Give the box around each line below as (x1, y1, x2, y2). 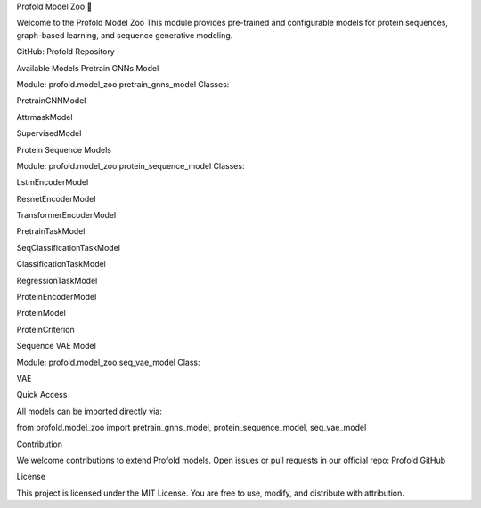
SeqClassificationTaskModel (16, 242, 120, 253)
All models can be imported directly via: (16, 406, 162, 416)
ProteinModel (16, 308, 66, 319)
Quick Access (16, 390, 68, 400)
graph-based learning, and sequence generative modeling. (16, 29, 233, 40)
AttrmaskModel (16, 111, 73, 122)
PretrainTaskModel (16, 226, 86, 237)
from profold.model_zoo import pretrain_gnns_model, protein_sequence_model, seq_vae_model (16, 423, 367, 433)
